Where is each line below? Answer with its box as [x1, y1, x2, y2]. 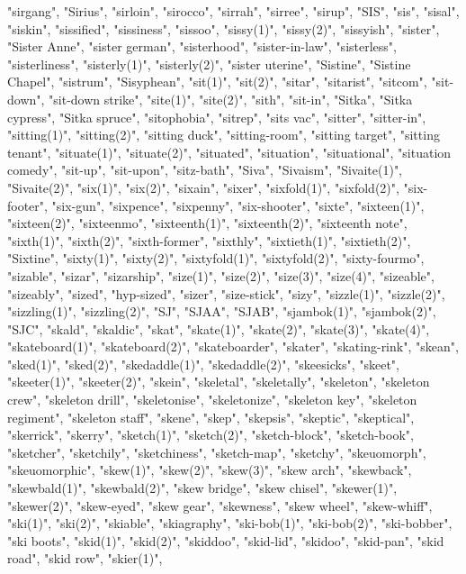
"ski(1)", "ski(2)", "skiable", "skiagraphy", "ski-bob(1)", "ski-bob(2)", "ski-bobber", [7, 514, 453, 533]
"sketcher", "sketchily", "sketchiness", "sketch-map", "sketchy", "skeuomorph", [7, 442, 426, 461]
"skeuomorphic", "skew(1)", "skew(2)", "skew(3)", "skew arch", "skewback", [7, 460, 412, 479]
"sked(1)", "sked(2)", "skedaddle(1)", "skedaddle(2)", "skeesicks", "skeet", [7, 354, 399, 373]
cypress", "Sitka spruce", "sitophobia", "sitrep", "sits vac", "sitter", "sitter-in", [7, 107, 426, 126]
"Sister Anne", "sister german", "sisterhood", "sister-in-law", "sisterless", [7, 37, 397, 56]
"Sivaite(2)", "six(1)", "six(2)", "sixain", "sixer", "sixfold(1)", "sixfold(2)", [7, 178, 399, 196]
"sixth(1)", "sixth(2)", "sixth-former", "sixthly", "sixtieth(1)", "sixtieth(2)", [7, 231, 411, 250]
